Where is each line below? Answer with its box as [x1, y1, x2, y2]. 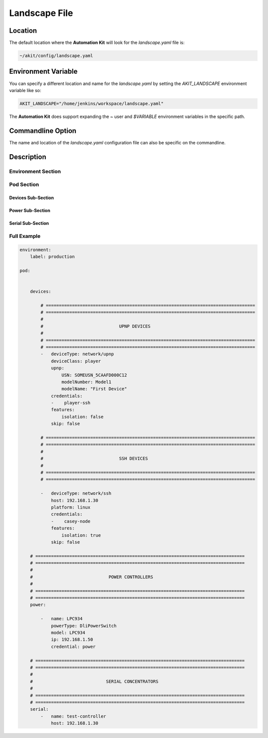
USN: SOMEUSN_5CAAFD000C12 [61, 372, 128, 378]
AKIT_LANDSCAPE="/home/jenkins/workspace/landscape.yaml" [19, 101, 164, 106]
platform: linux [51, 504, 91, 510]
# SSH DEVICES [40, 456, 148, 461]
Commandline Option [9, 126, 76, 135]
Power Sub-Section [9, 207, 51, 213]
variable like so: [9, 87, 42, 93]
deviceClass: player [51, 358, 101, 364]
